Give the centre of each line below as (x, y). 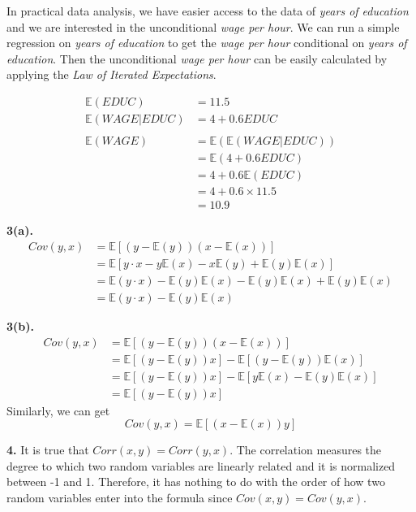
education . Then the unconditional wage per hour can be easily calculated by (197, 58)
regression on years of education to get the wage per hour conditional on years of (207, 43)
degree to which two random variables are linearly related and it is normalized (201, 465)
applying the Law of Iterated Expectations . (112, 74)
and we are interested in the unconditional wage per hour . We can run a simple (203, 26)
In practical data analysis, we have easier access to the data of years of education (208, 11)
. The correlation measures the (306, 450)
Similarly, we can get (58, 410)
